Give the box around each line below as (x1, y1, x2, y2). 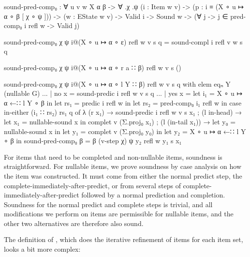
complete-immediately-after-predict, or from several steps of (4, 180, 181, 190)
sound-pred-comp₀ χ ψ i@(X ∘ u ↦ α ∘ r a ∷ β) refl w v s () (4, 62, 181, 72)
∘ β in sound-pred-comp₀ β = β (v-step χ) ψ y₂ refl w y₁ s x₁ (4, 136, 182, 146)
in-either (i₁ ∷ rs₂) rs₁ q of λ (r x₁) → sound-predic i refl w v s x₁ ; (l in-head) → (4, 107, 242, 117)
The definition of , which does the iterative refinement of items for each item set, (4, 234, 243, 244)
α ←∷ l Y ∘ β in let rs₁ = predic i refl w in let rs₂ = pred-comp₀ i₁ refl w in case (4, 97, 242, 107)
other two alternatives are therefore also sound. (4, 218, 144, 228)
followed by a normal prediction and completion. (81, 190, 225, 200)
